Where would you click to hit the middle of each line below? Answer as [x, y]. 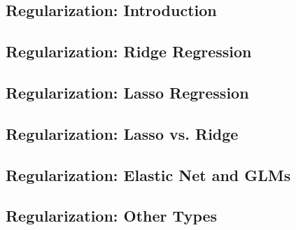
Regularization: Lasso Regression [127, 92]
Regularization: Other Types [112, 216]
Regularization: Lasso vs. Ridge [122, 133]
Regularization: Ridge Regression [129, 51]
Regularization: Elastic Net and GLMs [148, 174]
